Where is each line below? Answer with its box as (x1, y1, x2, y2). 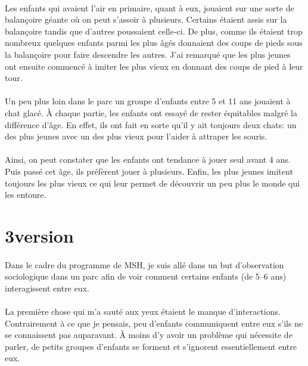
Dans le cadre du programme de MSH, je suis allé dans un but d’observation (5, 258, 284, 271)
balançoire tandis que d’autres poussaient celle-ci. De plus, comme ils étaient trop (5, 24, 303, 37)
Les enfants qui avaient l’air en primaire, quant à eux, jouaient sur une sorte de (5, 1, 294, 14)
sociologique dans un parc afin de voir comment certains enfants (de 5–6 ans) (5, 270, 287, 283)
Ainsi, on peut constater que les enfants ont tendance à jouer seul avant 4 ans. (5, 153, 291, 166)
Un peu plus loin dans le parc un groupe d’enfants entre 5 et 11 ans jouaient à (5, 95, 291, 107)
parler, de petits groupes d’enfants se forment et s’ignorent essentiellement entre (5, 340, 297, 352)
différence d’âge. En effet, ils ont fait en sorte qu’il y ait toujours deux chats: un (5, 118, 297, 131)
